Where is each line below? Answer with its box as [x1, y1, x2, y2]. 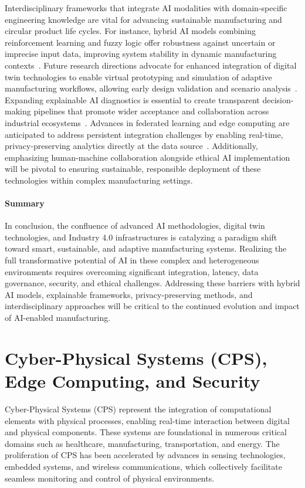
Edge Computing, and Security [5, 369, 260, 393]
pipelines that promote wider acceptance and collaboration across [33, 105, 269, 117]
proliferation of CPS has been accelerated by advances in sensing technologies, [5, 449, 286, 461]
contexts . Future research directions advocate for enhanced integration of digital [5, 59, 297, 71]
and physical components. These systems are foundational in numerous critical [5, 426, 287, 438]
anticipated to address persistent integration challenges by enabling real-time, [5, 128, 283, 140]
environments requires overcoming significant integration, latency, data [5, 265, 259, 277]
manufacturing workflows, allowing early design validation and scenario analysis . [5, 82, 297, 94]
